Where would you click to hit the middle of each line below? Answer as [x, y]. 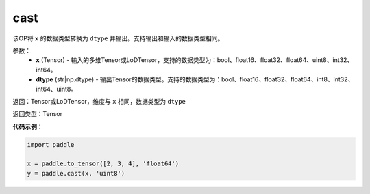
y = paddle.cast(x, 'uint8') [76, 173]
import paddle [51, 144]
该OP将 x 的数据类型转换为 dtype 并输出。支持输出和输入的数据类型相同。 [118, 38]
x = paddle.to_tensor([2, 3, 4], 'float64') [103, 164]
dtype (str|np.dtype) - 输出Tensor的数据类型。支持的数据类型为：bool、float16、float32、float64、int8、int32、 [195, 79]
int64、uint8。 [57, 89]
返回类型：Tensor [38, 114]
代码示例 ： [28, 126]
